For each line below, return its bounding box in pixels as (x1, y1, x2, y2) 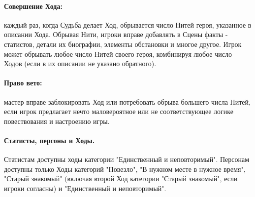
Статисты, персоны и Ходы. (4, 135, 95, 145)
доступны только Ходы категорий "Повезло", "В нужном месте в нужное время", (4, 163, 246, 174)
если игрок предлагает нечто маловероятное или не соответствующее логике (4, 106, 233, 117)
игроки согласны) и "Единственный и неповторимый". (4, 183, 166, 193)
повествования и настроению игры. (4, 116, 110, 126)
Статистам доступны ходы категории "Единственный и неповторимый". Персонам (4, 154, 250, 164)
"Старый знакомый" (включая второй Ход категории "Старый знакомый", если (4, 173, 238, 184)
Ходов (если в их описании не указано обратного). (4, 58, 157, 69)
